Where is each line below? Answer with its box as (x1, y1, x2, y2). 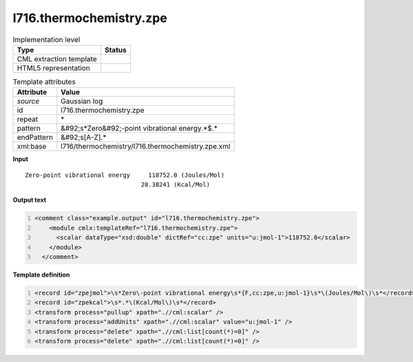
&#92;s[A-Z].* (61, 133, 107, 142)
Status (104, 45, 127, 54)
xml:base (17, 142, 47, 151)
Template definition (12, 270, 70, 279)
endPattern (17, 133, 53, 142)
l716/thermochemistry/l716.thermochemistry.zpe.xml (61, 142, 231, 151)
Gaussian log (61, 96, 103, 106)
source (17, 96, 40, 106)
